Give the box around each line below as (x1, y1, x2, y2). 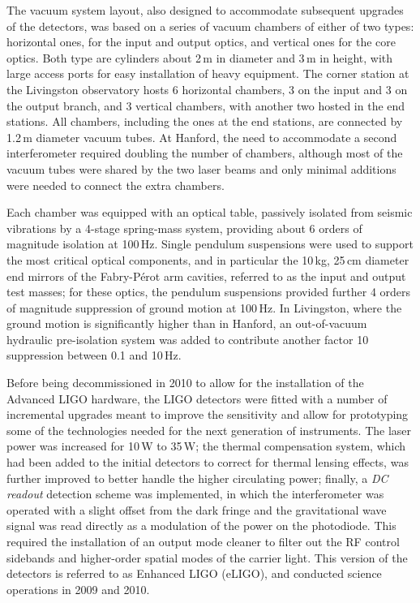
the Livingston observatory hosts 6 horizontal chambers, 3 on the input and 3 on (6, 80, 408, 97)
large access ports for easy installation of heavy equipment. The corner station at (6, 65, 409, 82)
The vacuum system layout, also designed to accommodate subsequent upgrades (6, 2, 404, 18)
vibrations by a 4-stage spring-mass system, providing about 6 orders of (6, 219, 362, 236)
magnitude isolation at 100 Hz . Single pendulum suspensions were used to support (6, 235, 414, 252)
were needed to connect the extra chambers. (6, 176, 225, 193)
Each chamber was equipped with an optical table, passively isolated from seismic (6, 204, 413, 221)
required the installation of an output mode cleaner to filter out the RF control (6, 533, 400, 549)
